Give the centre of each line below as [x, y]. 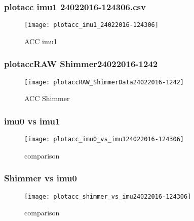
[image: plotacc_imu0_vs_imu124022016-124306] [104, 139]
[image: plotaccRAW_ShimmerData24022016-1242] [104, 82]
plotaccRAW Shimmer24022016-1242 [81, 64]
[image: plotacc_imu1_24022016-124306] [91, 25]
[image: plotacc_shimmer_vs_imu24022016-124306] [108, 196]
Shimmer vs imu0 [41, 178]
